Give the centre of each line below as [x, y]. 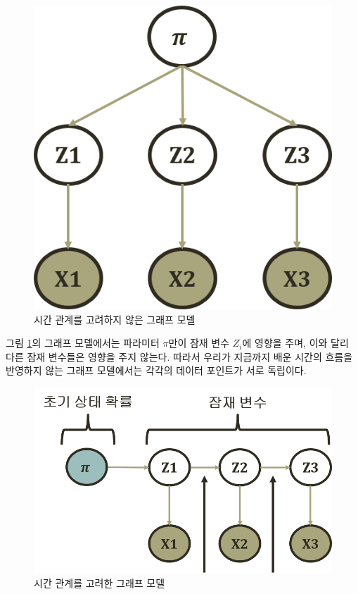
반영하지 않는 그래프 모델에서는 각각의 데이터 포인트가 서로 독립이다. [156, 370]
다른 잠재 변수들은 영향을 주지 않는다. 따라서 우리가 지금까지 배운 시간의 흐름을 [179, 356]
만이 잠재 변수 [199, 343]
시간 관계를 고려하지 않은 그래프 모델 [115, 319]
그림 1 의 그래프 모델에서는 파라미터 [83, 343]
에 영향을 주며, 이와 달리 [295, 343]
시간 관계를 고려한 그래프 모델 [100, 582]
